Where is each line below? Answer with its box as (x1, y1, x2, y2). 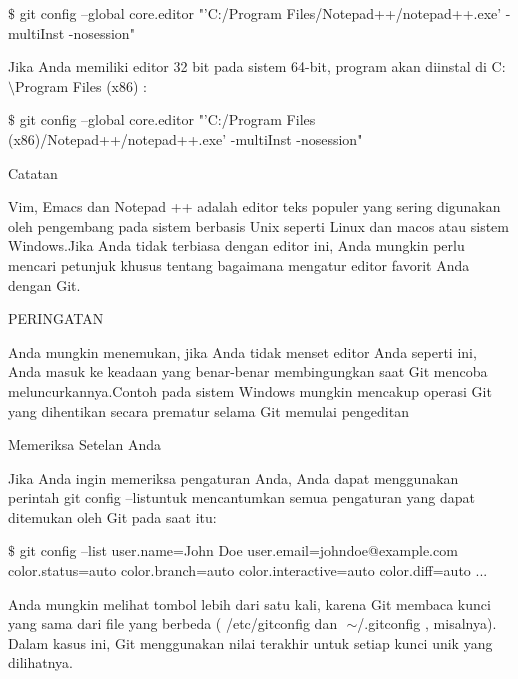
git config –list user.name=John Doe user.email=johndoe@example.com (19, 540, 458, 561)
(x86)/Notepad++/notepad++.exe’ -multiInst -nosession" (8, 128, 363, 149)
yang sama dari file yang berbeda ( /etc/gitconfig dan (8, 613, 338, 634)
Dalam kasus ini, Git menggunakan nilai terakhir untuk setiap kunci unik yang (8, 632, 493, 653)
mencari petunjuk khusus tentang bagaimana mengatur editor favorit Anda (8, 254, 470, 275)
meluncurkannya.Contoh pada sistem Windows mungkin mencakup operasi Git (8, 380, 492, 401)
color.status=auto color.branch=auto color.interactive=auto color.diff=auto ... (8, 560, 488, 581)
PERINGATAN (8, 308, 104, 329)
